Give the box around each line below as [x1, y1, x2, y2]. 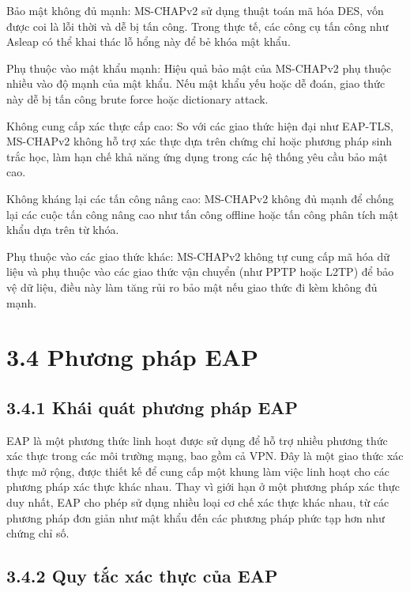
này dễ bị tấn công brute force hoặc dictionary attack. [6, 90, 269, 107]
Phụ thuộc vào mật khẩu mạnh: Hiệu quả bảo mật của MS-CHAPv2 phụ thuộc [6, 59, 392, 76]
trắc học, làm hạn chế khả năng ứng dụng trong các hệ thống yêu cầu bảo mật [6, 148, 388, 164]
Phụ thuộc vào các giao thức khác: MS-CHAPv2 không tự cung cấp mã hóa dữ [6, 247, 389, 264]
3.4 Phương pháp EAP [6, 341, 258, 373]
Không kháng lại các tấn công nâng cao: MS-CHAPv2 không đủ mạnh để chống [6, 190, 394, 206]
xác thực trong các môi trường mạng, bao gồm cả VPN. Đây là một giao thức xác [6, 447, 404, 464]
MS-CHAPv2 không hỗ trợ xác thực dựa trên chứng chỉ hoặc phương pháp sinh [6, 133, 393, 149]
